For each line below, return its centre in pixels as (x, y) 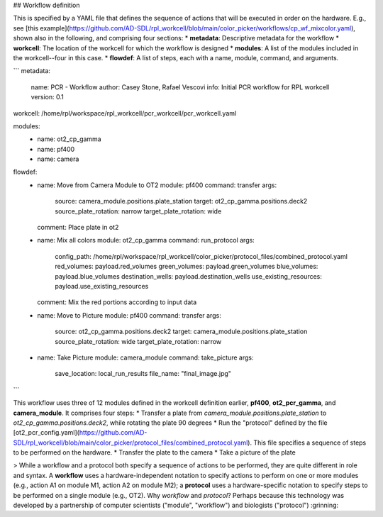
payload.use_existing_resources (102, 286)
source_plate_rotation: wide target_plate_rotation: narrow (138, 341)
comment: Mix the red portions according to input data (117, 302)
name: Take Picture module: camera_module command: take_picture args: (145, 357)
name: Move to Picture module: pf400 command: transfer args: (129, 315)
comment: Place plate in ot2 (78, 228)
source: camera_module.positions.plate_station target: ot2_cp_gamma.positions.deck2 (181, 201)
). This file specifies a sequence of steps (307, 443)
